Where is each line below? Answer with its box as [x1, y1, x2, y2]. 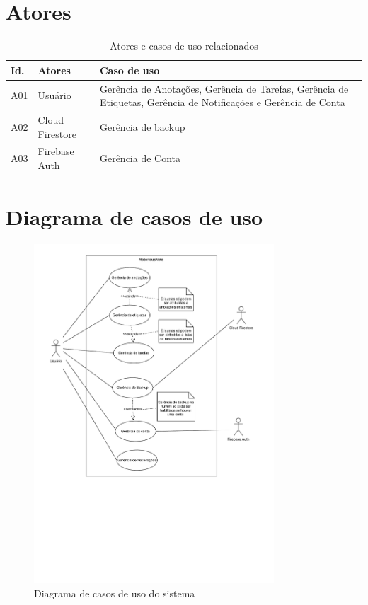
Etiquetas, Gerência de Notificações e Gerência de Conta [99, 95, 345, 110]
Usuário [38, 88, 71, 103]
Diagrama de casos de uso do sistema [34, 585, 195, 600]
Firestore [38, 126, 76, 141]
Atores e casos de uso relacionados [110, 38, 258, 53]
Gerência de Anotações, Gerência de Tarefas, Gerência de [99, 81, 349, 96]
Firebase [38, 144, 74, 159]
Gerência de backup [99, 119, 185, 134]
